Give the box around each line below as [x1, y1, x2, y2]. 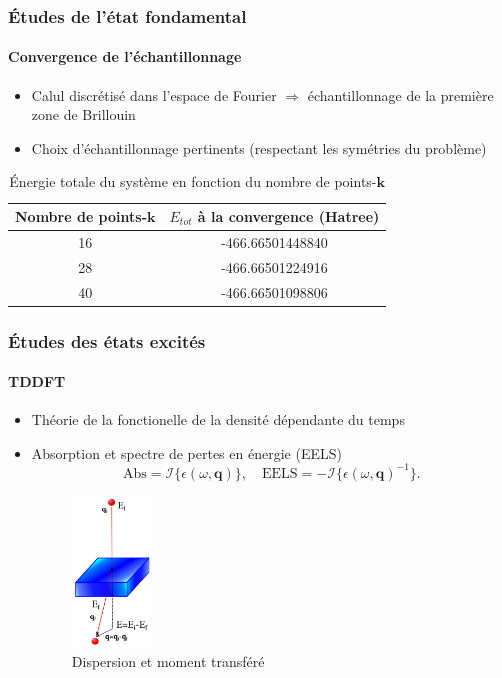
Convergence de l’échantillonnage [8, 46, 242, 67]
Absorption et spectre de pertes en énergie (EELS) [31, 442, 342, 463]
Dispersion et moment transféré [71, 651, 265, 672]
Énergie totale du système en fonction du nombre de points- [9, 171, 377, 192]
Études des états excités [8, 328, 206, 353]
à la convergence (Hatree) [197, 206, 380, 227]
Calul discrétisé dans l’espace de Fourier [31, 84, 277, 105]
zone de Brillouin [31, 104, 136, 125]
